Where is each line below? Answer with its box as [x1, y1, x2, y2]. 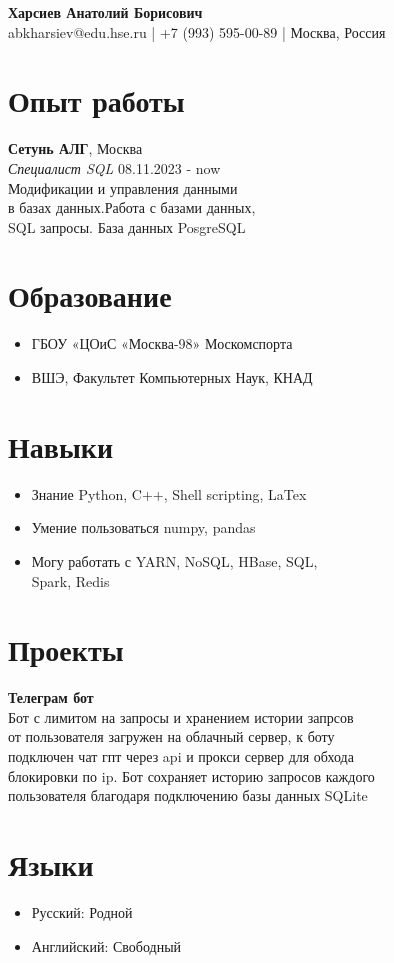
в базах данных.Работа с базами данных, [8, 197, 256, 218]
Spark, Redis [31, 570, 110, 591]
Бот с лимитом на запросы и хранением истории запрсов [8, 706, 354, 727]
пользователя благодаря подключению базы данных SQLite [8, 785, 368, 806]
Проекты [8, 629, 124, 670]
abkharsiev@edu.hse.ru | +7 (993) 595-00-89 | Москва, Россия [8, 21, 386, 42]
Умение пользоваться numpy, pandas [31, 517, 256, 538]
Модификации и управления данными [8, 177, 238, 198]
